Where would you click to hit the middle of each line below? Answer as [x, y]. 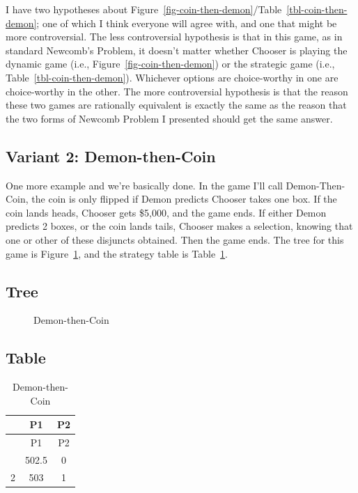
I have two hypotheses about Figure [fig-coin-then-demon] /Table [144, 9]
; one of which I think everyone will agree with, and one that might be [187, 23]
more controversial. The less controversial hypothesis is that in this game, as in [174, 37]
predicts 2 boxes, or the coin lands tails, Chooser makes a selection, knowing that [179, 226]
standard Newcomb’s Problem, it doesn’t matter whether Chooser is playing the [177, 50]
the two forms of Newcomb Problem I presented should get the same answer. [169, 118]
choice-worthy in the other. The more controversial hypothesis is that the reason [177, 91]
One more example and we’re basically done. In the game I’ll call [144, 185]
